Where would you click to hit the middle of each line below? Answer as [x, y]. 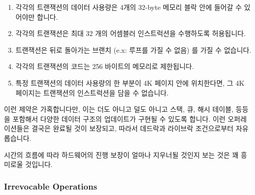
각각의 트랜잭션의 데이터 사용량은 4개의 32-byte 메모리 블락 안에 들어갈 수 [129, 7]
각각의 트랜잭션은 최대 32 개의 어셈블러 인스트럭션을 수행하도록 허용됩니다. [131, 33]
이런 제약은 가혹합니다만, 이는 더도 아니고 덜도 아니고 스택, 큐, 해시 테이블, [119, 109]
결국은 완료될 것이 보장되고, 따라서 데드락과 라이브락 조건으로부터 [133, 128]
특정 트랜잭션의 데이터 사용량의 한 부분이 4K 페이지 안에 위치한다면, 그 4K [130, 82]
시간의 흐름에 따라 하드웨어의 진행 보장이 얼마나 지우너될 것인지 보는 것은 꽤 [121, 154]
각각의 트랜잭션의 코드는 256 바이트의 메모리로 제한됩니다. [105, 66]
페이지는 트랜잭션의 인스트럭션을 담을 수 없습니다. [92, 92]
